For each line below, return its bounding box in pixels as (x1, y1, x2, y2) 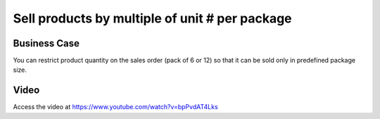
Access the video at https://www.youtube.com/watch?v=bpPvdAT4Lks (13, 103, 218, 111)
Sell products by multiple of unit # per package (13, 11, 292, 26)
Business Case (13, 37, 80, 49)
